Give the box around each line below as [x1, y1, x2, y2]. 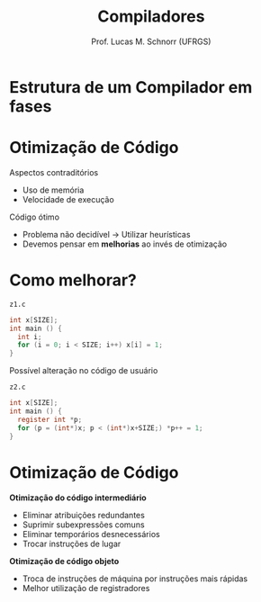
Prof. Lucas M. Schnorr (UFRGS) [91, 36, 211, 47]
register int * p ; [17, 415, 83, 424]
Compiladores [97, 6, 205, 27]
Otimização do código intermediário [9, 492, 147, 503]
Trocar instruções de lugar [22, 538, 121, 549]
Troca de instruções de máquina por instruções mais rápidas [22, 573, 248, 584]
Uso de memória [22, 184, 85, 195]
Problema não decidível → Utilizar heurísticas [22, 229, 191, 239]
